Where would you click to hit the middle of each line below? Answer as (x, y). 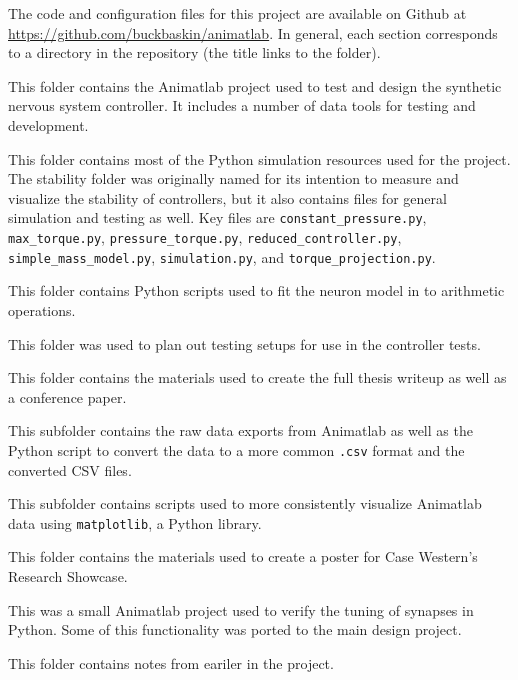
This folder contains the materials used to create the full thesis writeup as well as (257, 377)
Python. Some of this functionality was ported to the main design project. (235, 629)
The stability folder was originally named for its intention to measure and (233, 178)
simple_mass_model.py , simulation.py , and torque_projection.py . (222, 256)
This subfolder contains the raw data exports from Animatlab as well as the (240, 430)
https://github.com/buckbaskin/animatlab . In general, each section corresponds (253, 32)
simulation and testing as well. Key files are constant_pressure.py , (217, 217)
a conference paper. (67, 396)
